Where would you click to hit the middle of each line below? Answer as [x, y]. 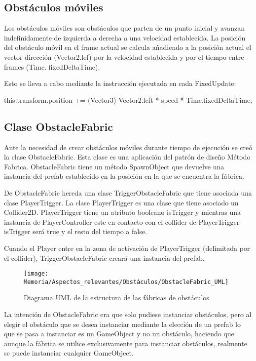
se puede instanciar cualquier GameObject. [69, 353]
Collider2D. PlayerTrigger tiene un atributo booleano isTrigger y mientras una [123, 212]
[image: [36, 274]
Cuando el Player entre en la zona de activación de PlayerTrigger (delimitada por [127, 248]
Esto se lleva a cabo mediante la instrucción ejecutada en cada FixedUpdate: [120, 83]
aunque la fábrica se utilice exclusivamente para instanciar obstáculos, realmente [126, 343]
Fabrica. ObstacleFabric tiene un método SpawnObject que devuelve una [114, 166]
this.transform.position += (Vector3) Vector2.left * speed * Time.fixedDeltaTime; [128, 100]
